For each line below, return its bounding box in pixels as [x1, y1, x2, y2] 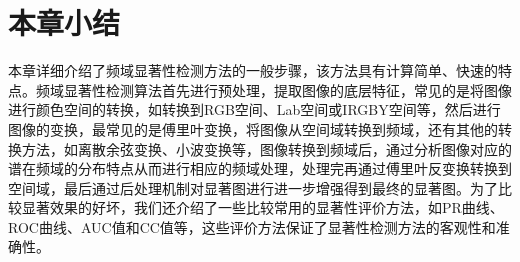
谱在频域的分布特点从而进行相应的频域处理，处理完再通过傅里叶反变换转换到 [8, 158, 512, 179]
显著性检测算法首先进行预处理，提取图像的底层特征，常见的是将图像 [63, 79, 512, 100]
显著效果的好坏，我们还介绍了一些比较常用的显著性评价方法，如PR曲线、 [21, 197, 504, 218]
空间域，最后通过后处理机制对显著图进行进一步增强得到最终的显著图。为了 [8, 177, 498, 198]
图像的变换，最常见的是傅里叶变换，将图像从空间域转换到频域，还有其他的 [8, 118, 498, 139]
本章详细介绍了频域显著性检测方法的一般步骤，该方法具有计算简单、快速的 [8, 60, 498, 81]
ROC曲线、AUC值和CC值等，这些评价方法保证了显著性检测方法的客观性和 [8, 216, 496, 237]
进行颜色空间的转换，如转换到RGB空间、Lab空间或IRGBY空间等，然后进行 [8, 99, 501, 120]
